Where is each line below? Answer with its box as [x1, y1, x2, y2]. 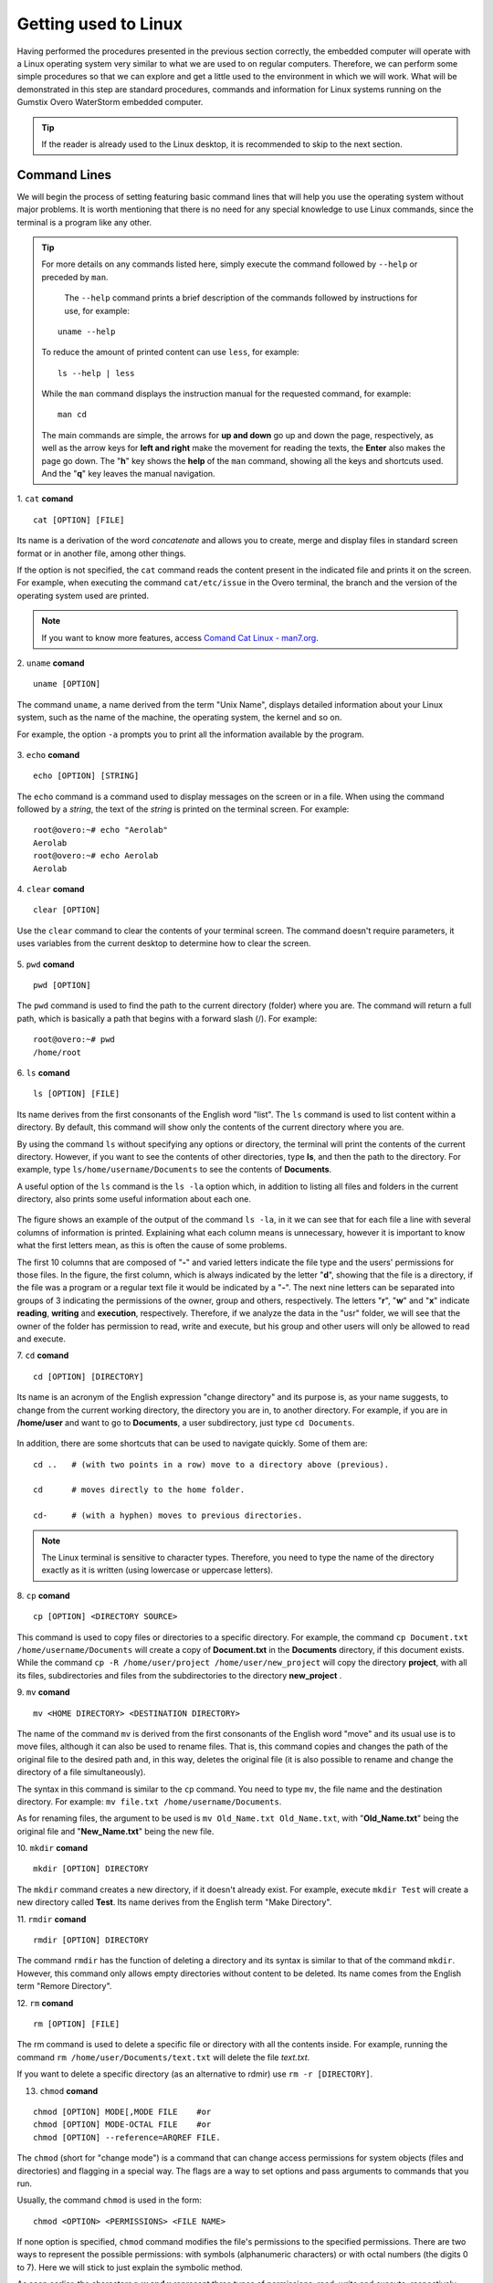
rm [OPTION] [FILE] [33, 2018, 121, 2029]
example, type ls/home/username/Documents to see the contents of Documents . [16, 1164, 332, 1175]
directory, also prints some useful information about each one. [16, 1194, 251, 1205]
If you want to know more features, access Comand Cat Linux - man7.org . [41, 632, 319, 643]
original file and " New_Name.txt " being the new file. [16, 1825, 215, 1836]
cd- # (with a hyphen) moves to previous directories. [33, 1510, 303, 1520]
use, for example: [64, 305, 130, 316]
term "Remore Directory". [16, 1981, 112, 1992]
